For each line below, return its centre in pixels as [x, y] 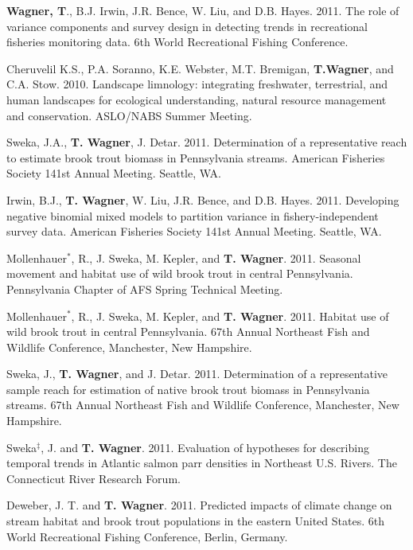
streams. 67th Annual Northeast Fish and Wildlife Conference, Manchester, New [203, 405]
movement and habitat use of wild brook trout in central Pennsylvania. [180, 273]
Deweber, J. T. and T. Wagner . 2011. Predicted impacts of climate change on [199, 505]
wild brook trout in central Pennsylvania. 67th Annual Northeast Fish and [188, 332]
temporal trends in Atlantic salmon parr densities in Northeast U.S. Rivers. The [202, 463]
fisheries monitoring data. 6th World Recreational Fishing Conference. [177, 42]
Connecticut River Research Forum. [94, 478]
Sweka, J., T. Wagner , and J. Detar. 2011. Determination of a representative [197, 374]
